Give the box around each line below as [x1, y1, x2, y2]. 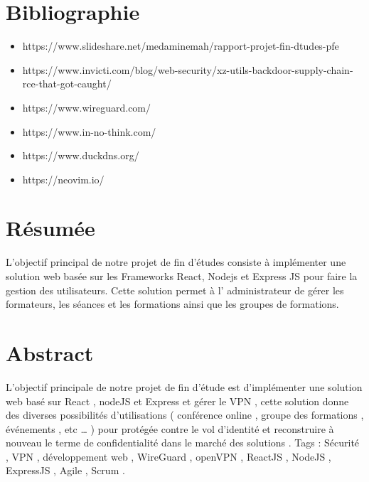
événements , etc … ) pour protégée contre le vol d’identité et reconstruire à [6, 421, 334, 436]
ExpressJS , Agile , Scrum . [6, 463, 125, 478]
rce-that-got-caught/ [22, 76, 112, 91]
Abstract [6, 338, 94, 367]
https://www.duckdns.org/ [22, 148, 139, 163]
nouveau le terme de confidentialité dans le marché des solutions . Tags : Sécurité [6, 435, 360, 450]
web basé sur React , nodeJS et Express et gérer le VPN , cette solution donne [6, 393, 349, 408]
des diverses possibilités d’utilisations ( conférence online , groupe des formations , [6, 407, 364, 422]
